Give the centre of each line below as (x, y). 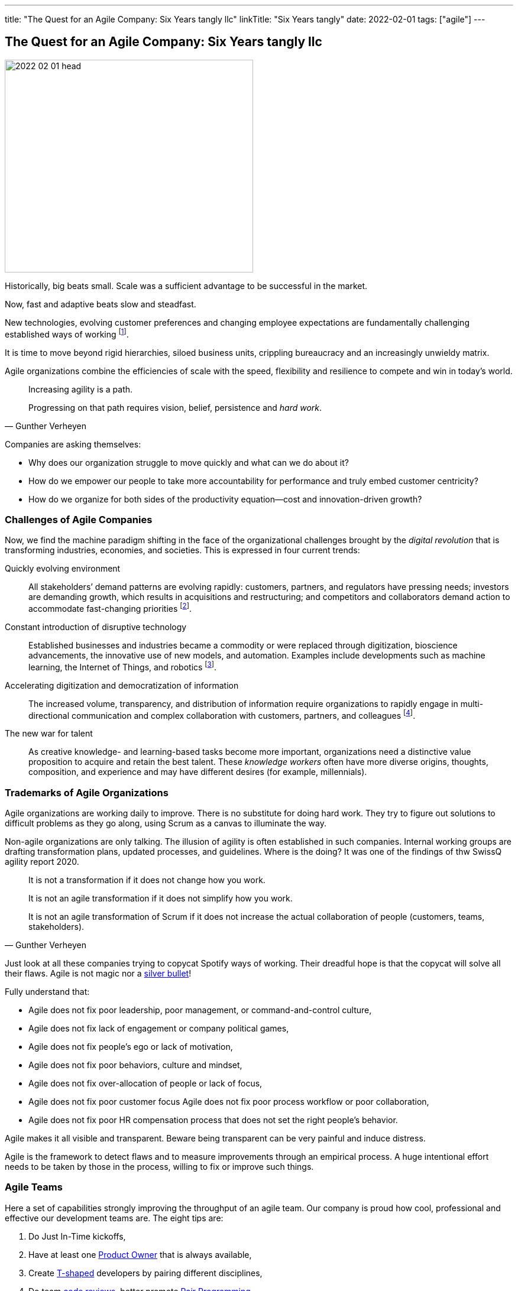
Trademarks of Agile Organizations (87, 792)
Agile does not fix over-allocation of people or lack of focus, (145, 1083)
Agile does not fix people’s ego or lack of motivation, (131, 1046)
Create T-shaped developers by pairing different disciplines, (145, 1273)
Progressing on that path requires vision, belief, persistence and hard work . (175, 407)
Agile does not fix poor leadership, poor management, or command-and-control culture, (200, 1010)
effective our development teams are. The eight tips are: (114, 1218)
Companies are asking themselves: (73, 444)
